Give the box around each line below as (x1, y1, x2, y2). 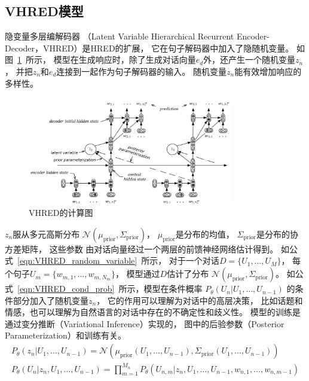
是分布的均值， (175, 227, 234, 240)
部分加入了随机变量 (13, 294, 88, 306)
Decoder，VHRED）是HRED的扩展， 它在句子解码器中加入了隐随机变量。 (5, 41, 294, 54)
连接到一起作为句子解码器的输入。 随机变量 (56, 65, 227, 77)
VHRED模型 (5, 2, 84, 20)
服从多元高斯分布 (13, 227, 80, 240)
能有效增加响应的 (234, 65, 302, 77)
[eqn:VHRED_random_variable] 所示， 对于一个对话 (17, 254, 219, 267)
